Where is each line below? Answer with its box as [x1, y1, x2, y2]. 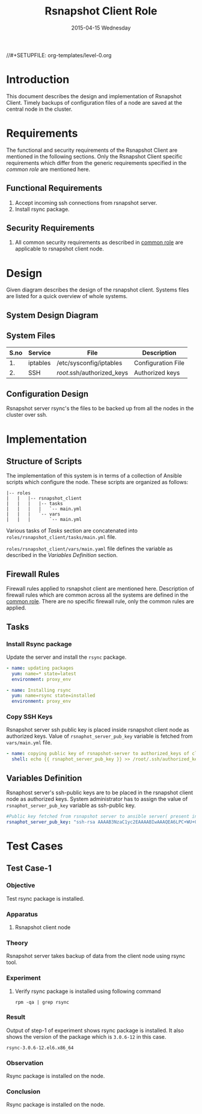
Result [6, 1013, 26, 1021]
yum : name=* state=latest [11, 670, 77, 677]
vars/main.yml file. [6, 739, 52, 746]
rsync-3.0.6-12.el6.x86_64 [6, 1045, 74, 1051]
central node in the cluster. [6, 105, 73, 113]
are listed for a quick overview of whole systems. [6, 293, 128, 300]
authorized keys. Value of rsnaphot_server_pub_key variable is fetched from [6, 733, 193, 740]
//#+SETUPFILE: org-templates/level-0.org [6, 51, 112, 58]
